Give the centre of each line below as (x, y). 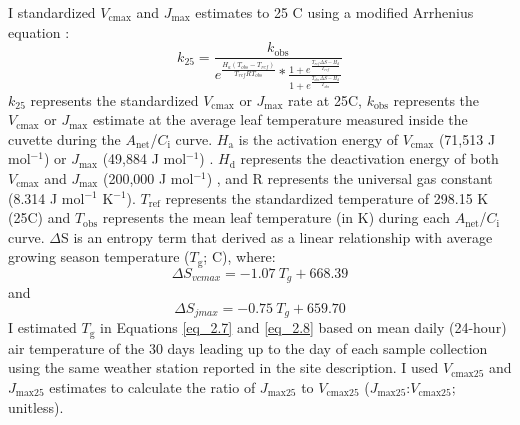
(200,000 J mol (148, 177)
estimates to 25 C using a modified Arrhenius (334, 12)
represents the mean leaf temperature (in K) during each (276, 217)
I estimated (42, 327)
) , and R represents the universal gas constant (349, 177)
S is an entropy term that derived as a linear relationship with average (276, 236)
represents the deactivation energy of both (369, 158)
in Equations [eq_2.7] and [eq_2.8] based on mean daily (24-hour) (303, 327)
